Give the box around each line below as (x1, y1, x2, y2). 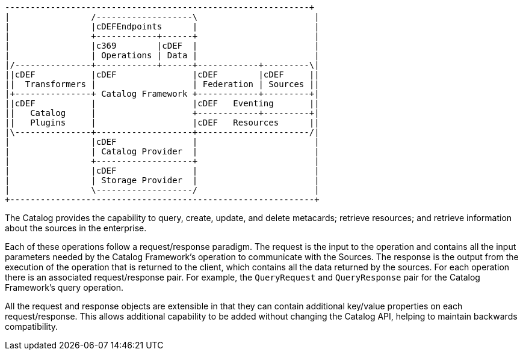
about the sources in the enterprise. (5, 223, 147, 233)
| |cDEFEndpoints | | (5, 22, 320, 31)
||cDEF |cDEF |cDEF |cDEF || (5, 70, 320, 79)
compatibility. (5, 321, 58, 332)
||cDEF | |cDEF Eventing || (5, 99, 320, 108)
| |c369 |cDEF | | (5, 41, 320, 50)
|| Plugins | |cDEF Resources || (5, 118, 320, 127)
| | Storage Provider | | (5, 175, 320, 185)
